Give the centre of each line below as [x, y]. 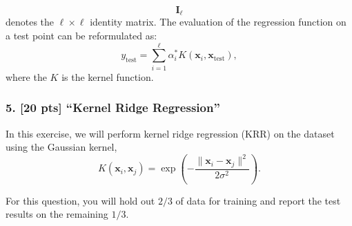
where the [26, 76]
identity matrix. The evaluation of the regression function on [218, 22]
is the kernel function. [108, 76]
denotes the [30, 22]
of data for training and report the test [258, 200]
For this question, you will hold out [80, 200]
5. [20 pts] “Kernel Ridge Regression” [113, 107]
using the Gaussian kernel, [61, 147]
